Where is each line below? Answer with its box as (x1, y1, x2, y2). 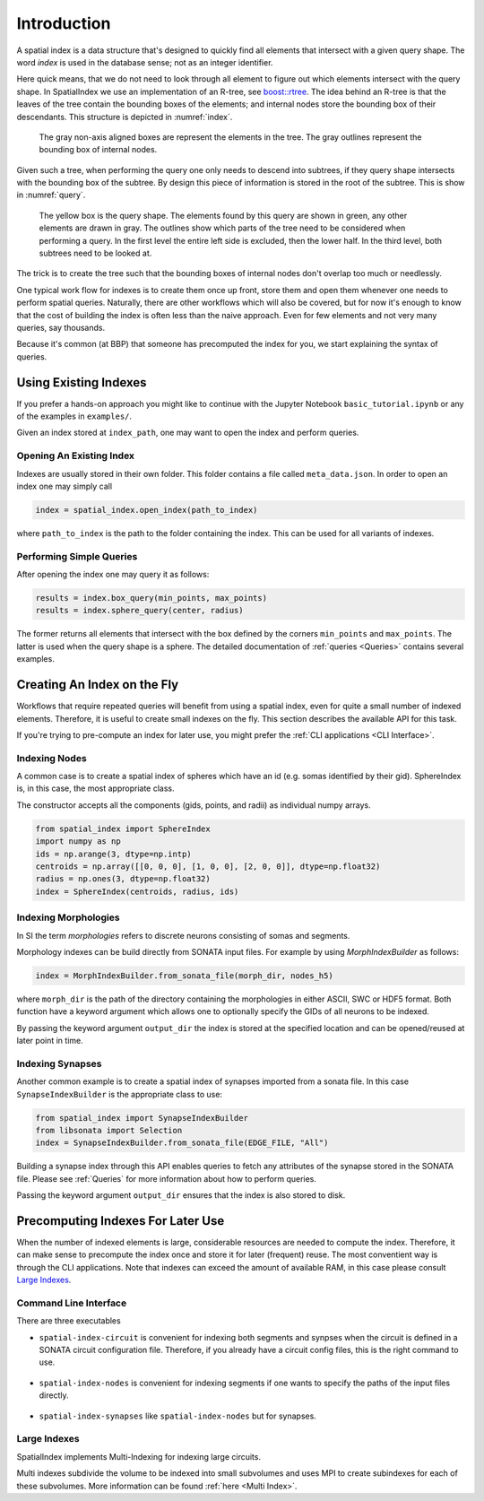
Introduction (16, 13, 111, 33)
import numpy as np (35, 837, 121, 846)
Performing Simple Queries (16, 550, 138, 562)
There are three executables (16, 1315, 121, 1326)
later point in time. (16, 1036, 84, 1046)
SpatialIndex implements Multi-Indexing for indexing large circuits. (16, 1451, 262, 1462)
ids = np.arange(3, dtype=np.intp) (35, 848, 192, 859)
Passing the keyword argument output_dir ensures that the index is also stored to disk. (16, 1190, 346, 1201)
